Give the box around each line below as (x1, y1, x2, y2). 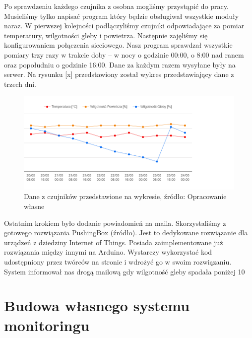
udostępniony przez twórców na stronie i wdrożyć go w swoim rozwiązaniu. (4, 256, 232, 267)
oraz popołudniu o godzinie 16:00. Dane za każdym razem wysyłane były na (4, 59, 236, 69)
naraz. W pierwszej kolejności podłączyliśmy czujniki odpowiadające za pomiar (4, 20, 245, 31)
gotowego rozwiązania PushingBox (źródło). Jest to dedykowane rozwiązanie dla (4, 227, 248, 238)
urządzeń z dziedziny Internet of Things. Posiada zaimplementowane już (4, 237, 223, 247)
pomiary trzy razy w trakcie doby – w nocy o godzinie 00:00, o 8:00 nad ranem (4, 49, 244, 60)
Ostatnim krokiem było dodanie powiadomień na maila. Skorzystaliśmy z (4, 217, 226, 228)
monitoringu (4, 315, 90, 335)
